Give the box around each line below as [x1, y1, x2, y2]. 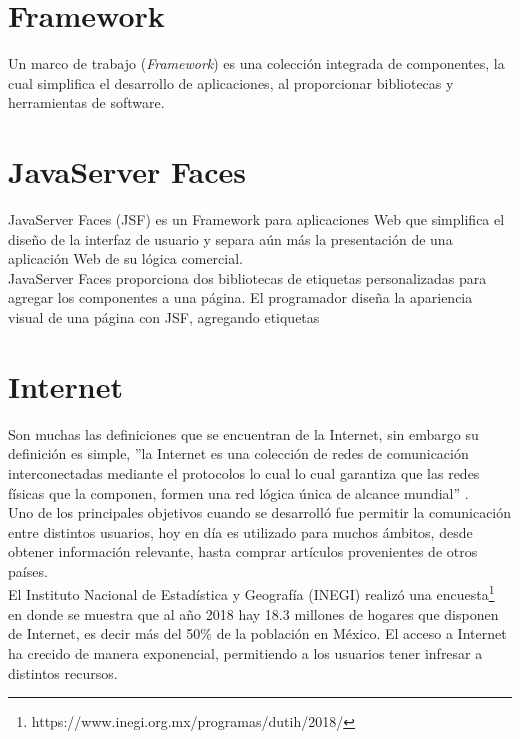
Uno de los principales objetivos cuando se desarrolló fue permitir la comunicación [8, 502, 512, 523]
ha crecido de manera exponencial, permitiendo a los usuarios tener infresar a [8, 642, 483, 663]
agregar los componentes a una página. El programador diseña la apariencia [8, 287, 473, 308]
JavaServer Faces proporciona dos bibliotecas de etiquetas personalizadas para [8, 267, 487, 288]
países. [8, 560, 48, 581]
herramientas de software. [8, 92, 165, 113]
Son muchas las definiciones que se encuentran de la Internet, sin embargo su [8, 423, 479, 444]
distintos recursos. [8, 662, 118, 683]
